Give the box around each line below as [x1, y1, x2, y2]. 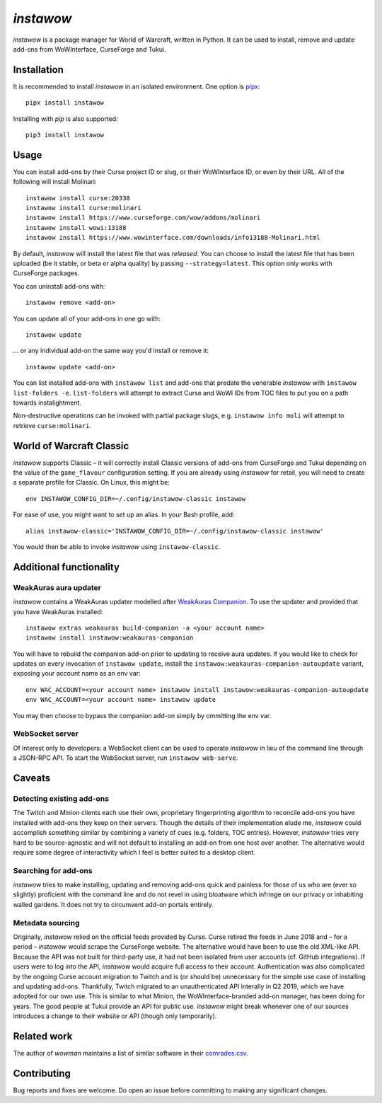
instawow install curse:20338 [25, 194, 131, 202]
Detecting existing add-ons [13, 793, 110, 803]
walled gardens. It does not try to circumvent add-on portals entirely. [13, 900, 214, 908]
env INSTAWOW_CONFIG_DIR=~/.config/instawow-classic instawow [25, 495, 246, 502]
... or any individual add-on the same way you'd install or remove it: [13, 347, 209, 355]
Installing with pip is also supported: [13, 114, 118, 123]
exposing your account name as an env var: [13, 669, 141, 678]
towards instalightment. [13, 398, 81, 407]
